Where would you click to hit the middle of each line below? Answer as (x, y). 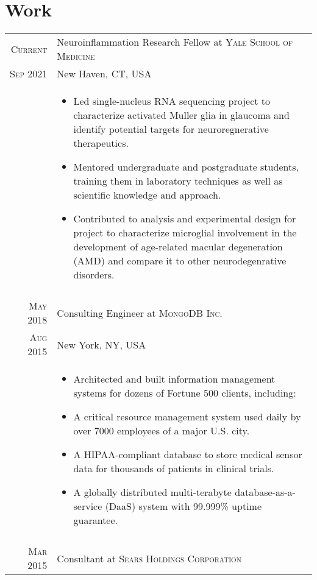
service (88, 506)
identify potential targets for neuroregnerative (171, 129)
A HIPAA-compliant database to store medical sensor (188, 454)
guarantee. (96, 520)
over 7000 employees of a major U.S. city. (162, 431)
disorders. (94, 275)
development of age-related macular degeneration (178, 247)
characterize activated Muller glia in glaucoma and (181, 115)
